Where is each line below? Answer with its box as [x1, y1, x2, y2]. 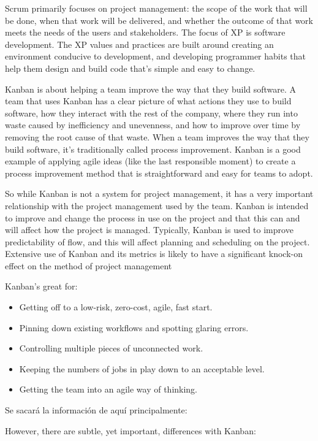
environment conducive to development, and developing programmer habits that [5, 50, 306, 63]
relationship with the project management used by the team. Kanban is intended [5, 199, 309, 212]
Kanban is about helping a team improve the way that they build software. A [5, 82, 297, 95]
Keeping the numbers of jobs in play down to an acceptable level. [19, 362, 265, 375]
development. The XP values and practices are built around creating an [5, 37, 274, 50]
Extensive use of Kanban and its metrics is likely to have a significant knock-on [5, 247, 303, 260]
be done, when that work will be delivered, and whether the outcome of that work [5, 13, 313, 26]
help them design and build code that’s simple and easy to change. [5, 61, 256, 74]
